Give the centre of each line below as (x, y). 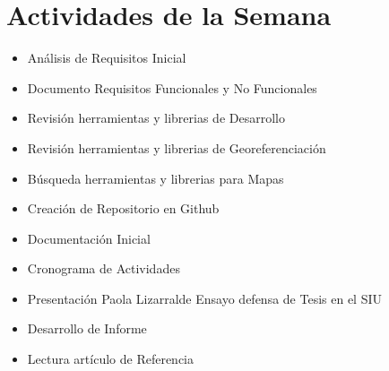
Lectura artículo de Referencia (111, 359)
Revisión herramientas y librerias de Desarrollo (156, 118)
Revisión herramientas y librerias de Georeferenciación (177, 147)
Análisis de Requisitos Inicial (107, 58)
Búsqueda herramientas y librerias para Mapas (156, 178)
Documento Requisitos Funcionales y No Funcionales (172, 87)
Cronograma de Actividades (104, 268)
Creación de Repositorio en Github (123, 208)
